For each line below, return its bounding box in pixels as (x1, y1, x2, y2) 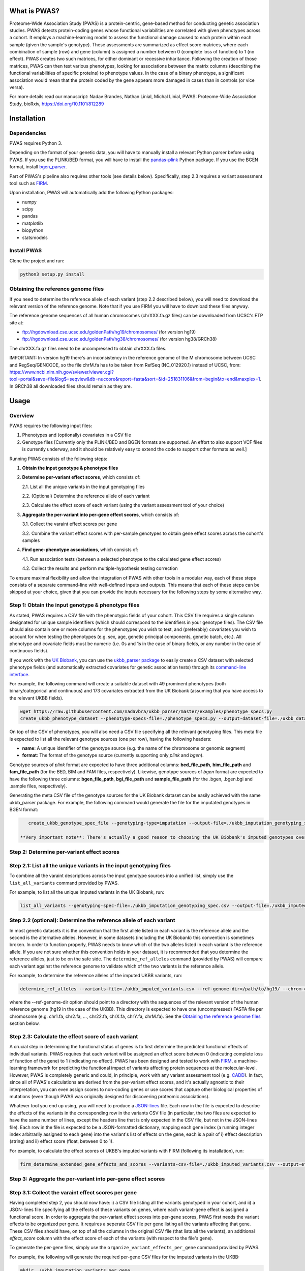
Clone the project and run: (9, 257, 65, 264)
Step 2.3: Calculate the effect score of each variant (9, 1033, 138, 1040)
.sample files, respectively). (9, 783, 67, 789)
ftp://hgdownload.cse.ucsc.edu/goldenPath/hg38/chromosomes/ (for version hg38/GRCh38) (22, 336, 217, 342)
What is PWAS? (9, 7, 59, 15)
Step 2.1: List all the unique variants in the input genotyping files (9, 862, 171, 869)
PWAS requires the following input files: (9, 422, 93, 429)
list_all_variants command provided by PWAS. (9, 880, 119, 886)
